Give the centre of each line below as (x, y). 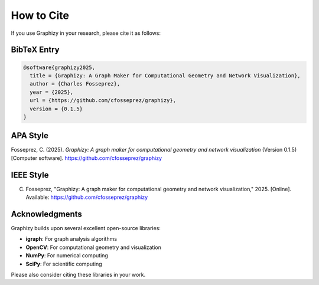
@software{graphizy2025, (59, 67)
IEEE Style (30, 175)
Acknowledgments (47, 214)
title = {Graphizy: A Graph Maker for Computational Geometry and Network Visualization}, (165, 76)
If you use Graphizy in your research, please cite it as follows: (86, 33)
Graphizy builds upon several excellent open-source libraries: (86, 228)
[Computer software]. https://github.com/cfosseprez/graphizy (87, 158)
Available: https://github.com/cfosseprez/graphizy (87, 197)
